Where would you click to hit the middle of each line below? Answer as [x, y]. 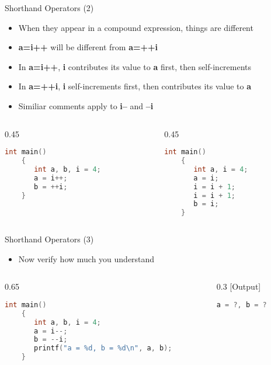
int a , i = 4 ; [221, 169]
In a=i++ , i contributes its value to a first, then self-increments [135, 66]
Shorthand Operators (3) [49, 239]
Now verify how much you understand [86, 258]
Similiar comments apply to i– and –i [86, 105]
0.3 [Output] [239, 286]
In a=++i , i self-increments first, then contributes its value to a [135, 86]
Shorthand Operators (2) [49, 8]
